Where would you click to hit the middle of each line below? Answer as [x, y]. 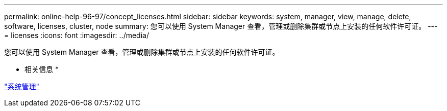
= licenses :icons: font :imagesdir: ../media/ [77, 35]
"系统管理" [22, 86]
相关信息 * [42, 69]
